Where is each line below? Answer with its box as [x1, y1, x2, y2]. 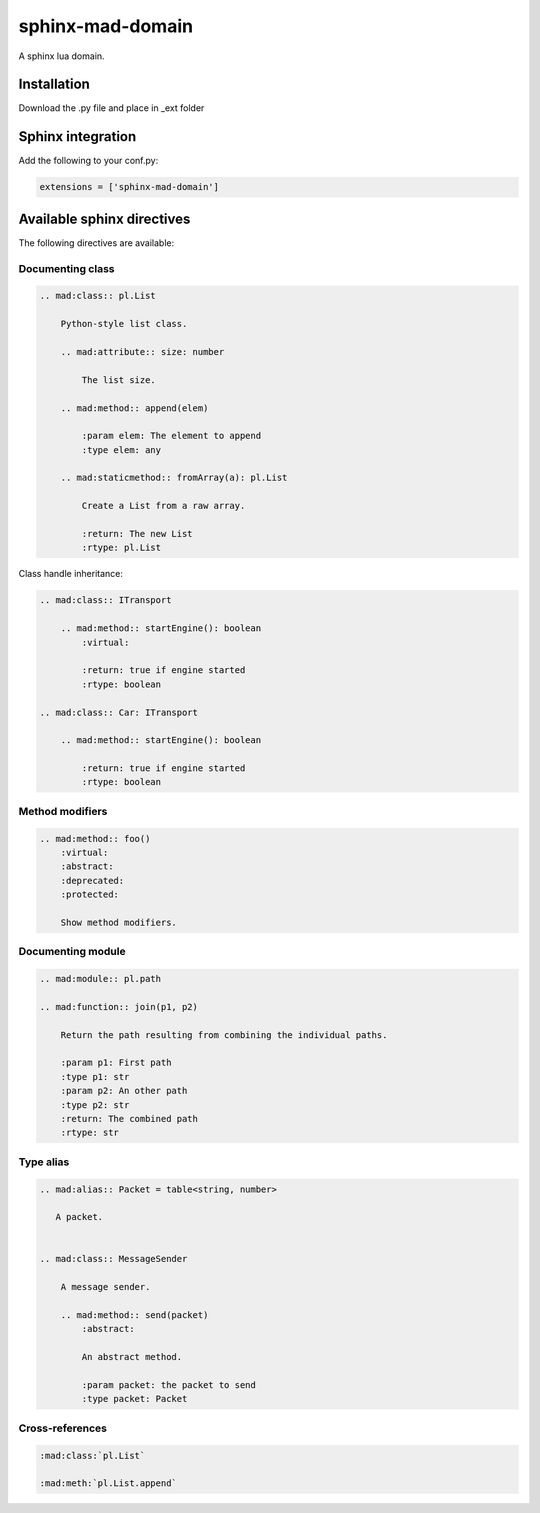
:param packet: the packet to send [81, 1380, 257, 1390]
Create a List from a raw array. [81, 500, 246, 512]
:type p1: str [60, 1071, 130, 1082]
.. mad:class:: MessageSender [39, 1253, 188, 1265]
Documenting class [18, 261, 115, 275]
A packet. [55, 1211, 104, 1223]
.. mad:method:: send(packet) [60, 1310, 209, 1321]
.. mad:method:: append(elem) [60, 402, 209, 414]
